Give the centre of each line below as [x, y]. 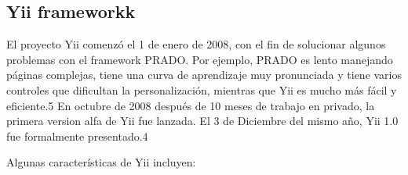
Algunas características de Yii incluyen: [101, 162]
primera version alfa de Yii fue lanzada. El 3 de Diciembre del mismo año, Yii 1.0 [202, 121]
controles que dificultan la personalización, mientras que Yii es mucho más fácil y [202, 89]
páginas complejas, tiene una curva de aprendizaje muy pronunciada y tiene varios [204, 75]
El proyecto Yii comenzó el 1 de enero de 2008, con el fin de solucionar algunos [196, 44]
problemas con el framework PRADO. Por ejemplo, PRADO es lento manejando [200, 59]
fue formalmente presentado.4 [77, 136]
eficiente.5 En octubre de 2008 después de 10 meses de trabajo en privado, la [191, 105]
